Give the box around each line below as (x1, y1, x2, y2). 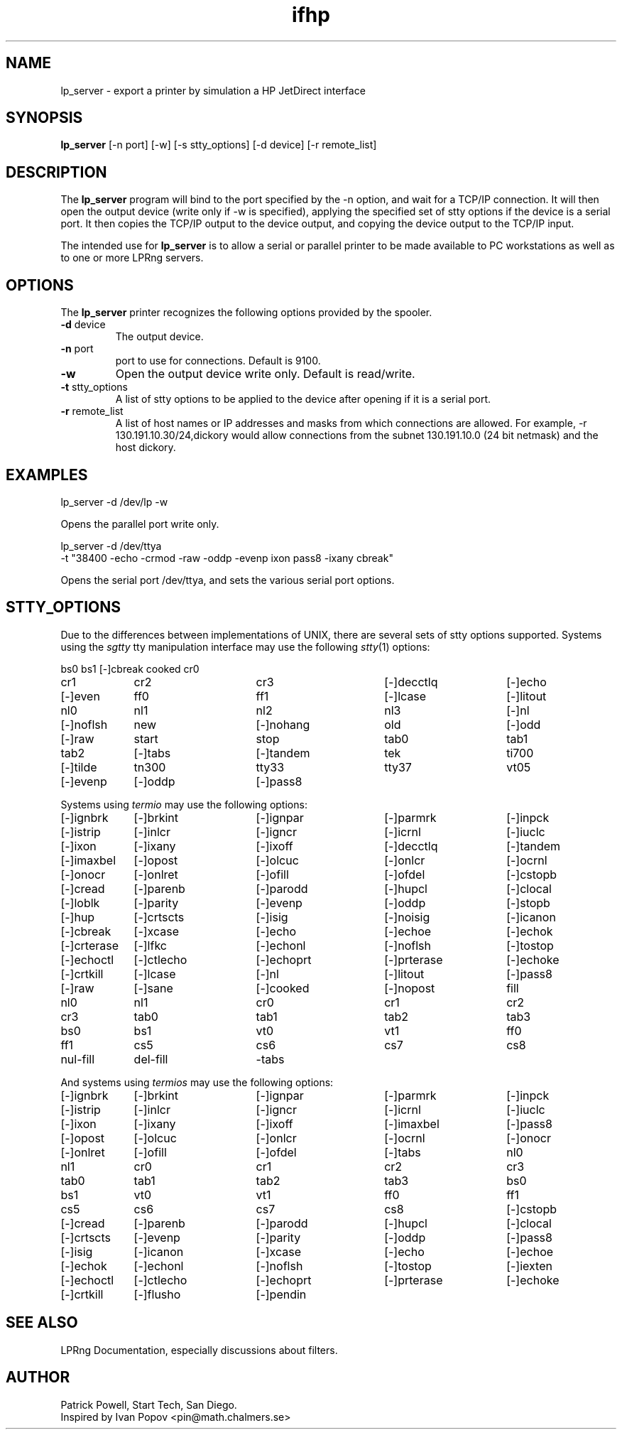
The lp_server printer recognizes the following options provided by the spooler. (60, 306, 432, 319)
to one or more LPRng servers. (60, 251, 204, 264)
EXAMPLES (6, 465, 88, 484)
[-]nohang (256, 717, 310, 732)
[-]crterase (60, 938, 119, 953)
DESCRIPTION (6, 163, 107, 181)
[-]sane (133, 980, 173, 995)
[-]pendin (256, 1287, 307, 1301)
